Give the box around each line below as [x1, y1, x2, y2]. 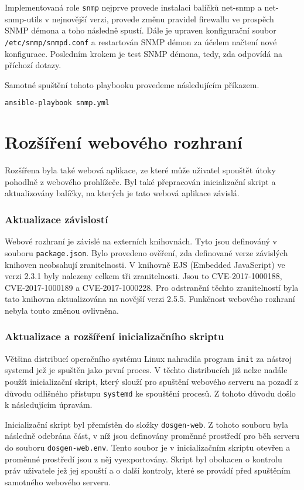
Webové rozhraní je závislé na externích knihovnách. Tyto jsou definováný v [5, 235, 278, 247]
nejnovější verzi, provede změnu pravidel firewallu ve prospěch [52, 12, 274, 25]
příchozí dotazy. [5, 59, 62, 71]
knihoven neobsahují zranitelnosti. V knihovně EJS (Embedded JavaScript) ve [5, 258, 285, 270]
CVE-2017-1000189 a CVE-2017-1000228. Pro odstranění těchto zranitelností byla [5, 281, 299, 293]
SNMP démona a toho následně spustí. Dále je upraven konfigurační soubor [5, 24, 276, 36]
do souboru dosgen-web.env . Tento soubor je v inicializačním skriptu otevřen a [5, 441, 291, 454]
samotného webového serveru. [5, 475, 111, 488]
